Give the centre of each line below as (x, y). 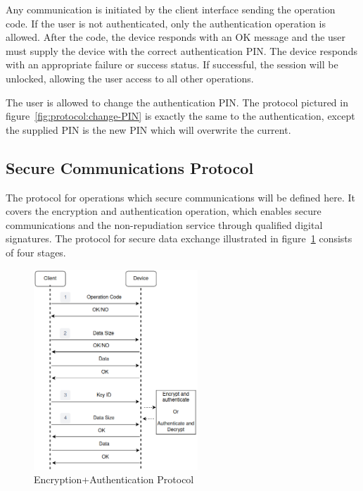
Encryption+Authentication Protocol (114, 479)
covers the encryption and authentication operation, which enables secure (164, 211)
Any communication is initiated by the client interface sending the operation (171, 9)
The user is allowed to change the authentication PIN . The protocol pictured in (177, 102)
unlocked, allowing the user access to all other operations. (130, 78)
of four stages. (36, 252)
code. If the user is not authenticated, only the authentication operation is (166, 23)
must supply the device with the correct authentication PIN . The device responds (181, 50)
